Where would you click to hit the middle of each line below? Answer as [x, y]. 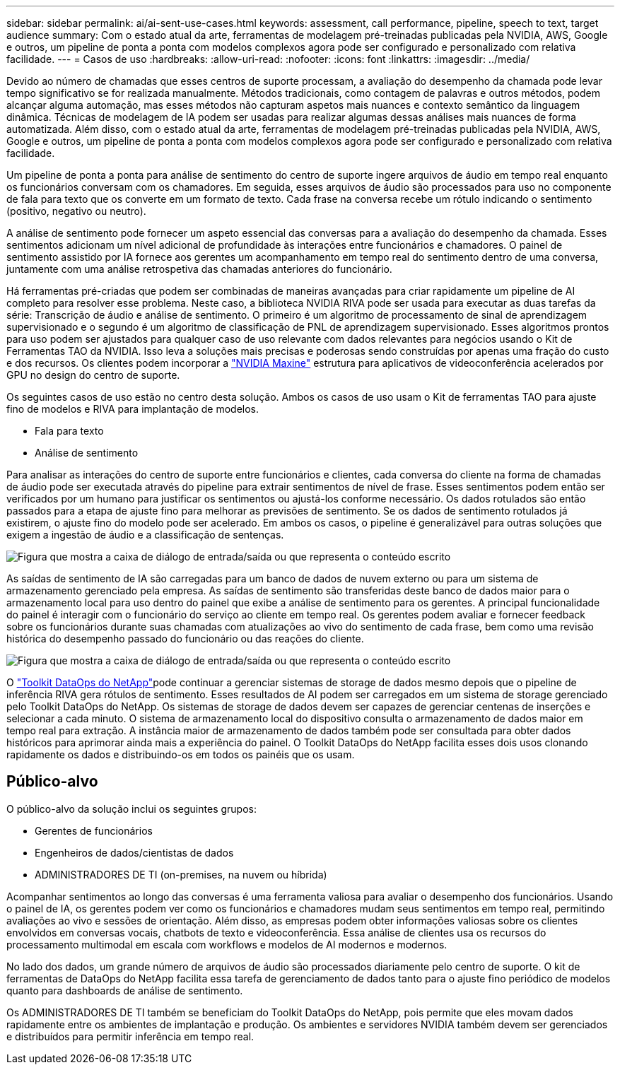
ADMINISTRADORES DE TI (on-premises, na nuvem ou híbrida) [181, 874]
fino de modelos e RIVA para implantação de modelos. [133, 409]
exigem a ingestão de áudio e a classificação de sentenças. [145, 535]
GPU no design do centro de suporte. [93, 375]
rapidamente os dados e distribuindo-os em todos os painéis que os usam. [181, 754]
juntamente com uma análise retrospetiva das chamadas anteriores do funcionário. [199, 269]
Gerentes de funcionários [94, 830]
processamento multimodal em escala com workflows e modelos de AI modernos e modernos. [227, 944]
